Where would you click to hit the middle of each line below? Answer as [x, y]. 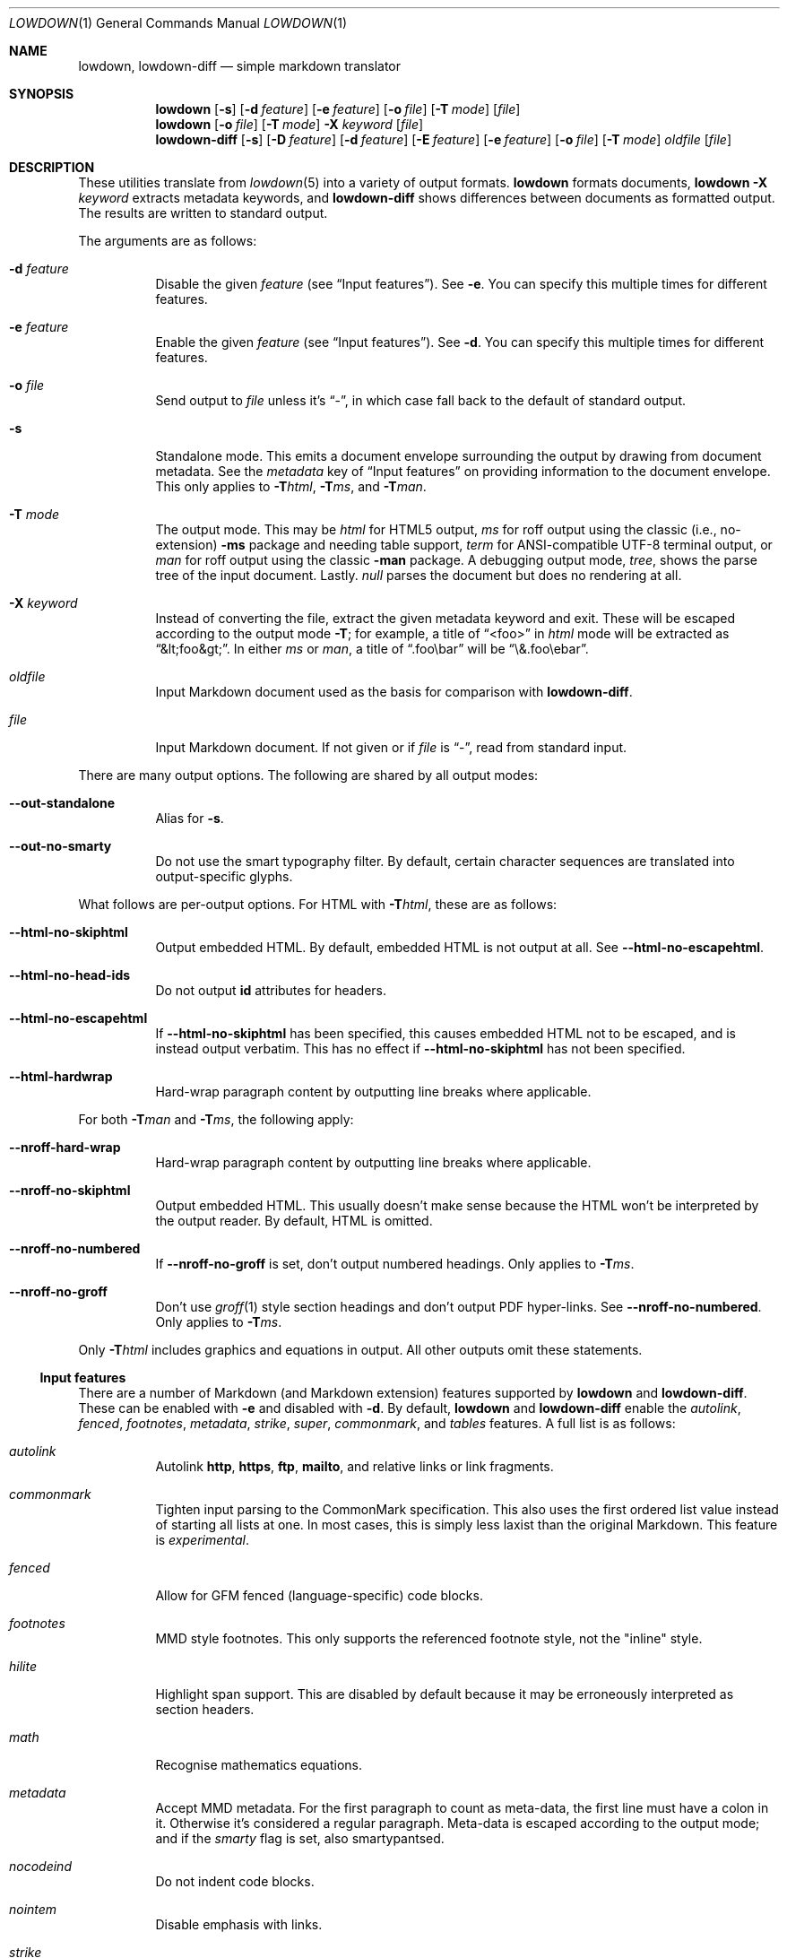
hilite [23, 1666]
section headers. [205, 1709]
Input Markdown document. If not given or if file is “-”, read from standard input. [391, 747]
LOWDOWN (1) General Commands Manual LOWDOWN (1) [178, 23]
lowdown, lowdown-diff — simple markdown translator [240, 66]
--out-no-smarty [61, 846]
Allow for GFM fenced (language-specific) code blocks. [319, 1595]
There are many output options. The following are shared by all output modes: [308, 775]
